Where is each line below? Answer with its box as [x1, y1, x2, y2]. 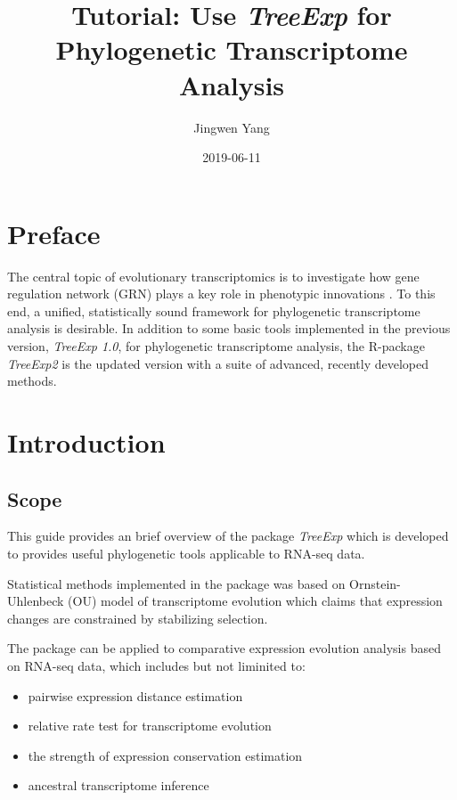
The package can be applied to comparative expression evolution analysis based [7, 639, 441, 657]
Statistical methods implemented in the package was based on [7, 574, 346, 592]
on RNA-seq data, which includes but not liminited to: [7, 656, 306, 674]
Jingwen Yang [193, 118, 270, 136]
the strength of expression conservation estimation [28, 746, 303, 764]
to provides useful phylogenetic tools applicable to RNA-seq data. [7, 543, 365, 562]
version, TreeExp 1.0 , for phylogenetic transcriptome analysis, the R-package [7, 337, 425, 355]
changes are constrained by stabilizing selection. [7, 608, 268, 627]
